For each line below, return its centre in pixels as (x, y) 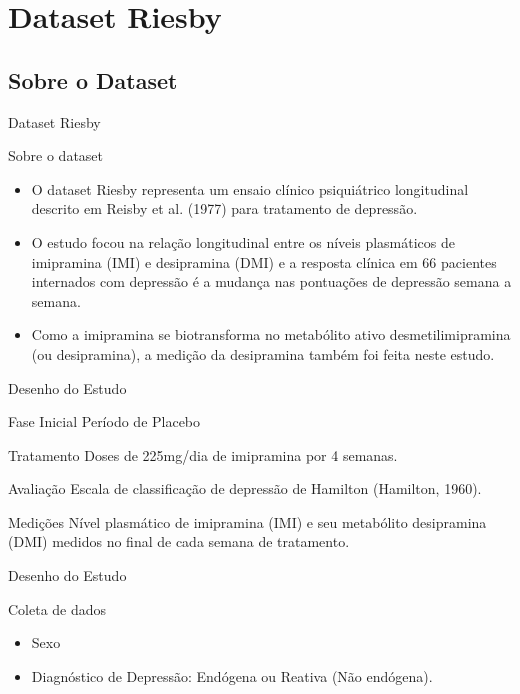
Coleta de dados (57, 608)
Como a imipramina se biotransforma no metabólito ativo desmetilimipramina (271, 334)
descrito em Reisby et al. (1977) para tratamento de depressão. (224, 208)
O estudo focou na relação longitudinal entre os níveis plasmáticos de (243, 241)
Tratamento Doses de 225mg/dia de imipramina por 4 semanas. (203, 454)
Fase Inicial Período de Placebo (104, 421)
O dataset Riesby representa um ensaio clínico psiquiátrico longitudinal (250, 188)
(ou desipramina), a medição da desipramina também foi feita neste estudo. (263, 353)
